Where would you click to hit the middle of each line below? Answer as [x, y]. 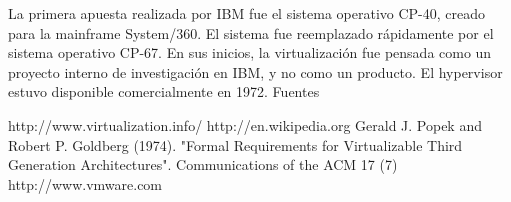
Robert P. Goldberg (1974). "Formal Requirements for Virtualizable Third [235, 144]
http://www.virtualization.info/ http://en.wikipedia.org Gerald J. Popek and [245, 124]
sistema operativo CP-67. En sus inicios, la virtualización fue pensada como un [250, 52]
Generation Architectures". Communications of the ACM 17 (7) [203, 164]
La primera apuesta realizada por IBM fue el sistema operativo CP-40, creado [247, 13]
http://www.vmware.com [85, 183]
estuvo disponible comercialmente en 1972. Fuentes [164, 91]
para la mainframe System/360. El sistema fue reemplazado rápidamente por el [251, 32]
